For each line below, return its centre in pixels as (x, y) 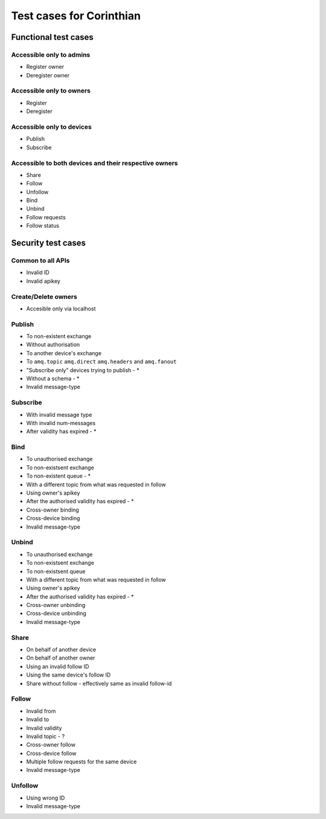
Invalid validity (44, 728)
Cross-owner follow (51, 745)
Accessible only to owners (51, 91)
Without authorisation (53, 345)
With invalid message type (59, 414)
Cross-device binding (53, 518)
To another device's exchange (64, 353)
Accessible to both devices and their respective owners (94, 163)
